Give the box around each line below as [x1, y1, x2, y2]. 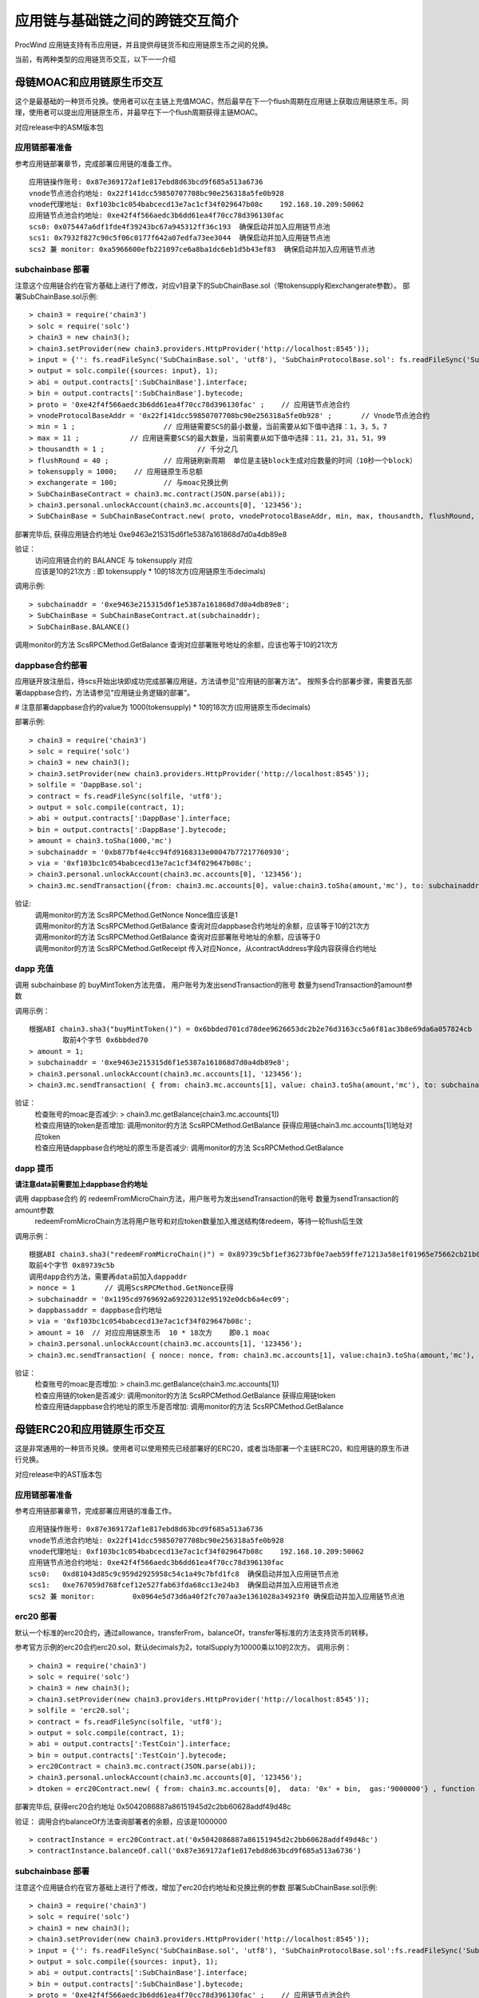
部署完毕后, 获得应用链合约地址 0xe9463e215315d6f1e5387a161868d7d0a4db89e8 [14, 529, 287, 539]
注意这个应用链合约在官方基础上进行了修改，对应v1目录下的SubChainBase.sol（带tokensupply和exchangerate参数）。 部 [14, 281, 410, 290]
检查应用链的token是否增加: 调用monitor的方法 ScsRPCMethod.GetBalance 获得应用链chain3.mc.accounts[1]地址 [34, 1120, 406, 1130]
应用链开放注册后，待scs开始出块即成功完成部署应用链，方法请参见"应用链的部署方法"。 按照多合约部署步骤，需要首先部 [14, 676, 413, 687]
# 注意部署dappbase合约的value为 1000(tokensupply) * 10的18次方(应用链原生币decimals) [14, 702, 311, 711]
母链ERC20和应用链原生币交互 [14, 1423, 165, 1436]
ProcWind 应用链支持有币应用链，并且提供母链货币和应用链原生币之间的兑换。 [14, 40, 273, 50]
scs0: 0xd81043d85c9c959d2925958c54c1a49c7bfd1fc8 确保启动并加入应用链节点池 [29, 1569, 339, 1578]
